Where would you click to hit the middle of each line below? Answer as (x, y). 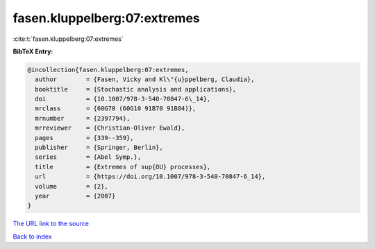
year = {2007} (75, 196)
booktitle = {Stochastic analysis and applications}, (136, 89)
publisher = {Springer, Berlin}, (99, 148)
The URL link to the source (51, 224)
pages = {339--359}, (85, 138)
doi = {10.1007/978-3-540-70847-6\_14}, (123, 99)
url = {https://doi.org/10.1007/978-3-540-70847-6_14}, (150, 177)
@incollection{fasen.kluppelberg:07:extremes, (108, 70)
